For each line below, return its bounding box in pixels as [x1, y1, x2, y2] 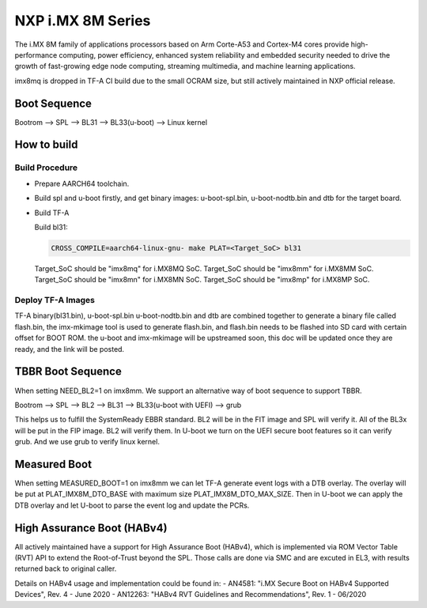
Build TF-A [34, 208, 70, 217]
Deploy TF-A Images [14, 295, 95, 306]
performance [14, 50, 58, 59]
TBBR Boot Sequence [14, 364, 122, 379]
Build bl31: [34, 222, 69, 232]
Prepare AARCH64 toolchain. [34, 179, 130, 188]
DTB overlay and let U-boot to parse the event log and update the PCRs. [14, 500, 250, 510]
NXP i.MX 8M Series [14, 12, 151, 29]
